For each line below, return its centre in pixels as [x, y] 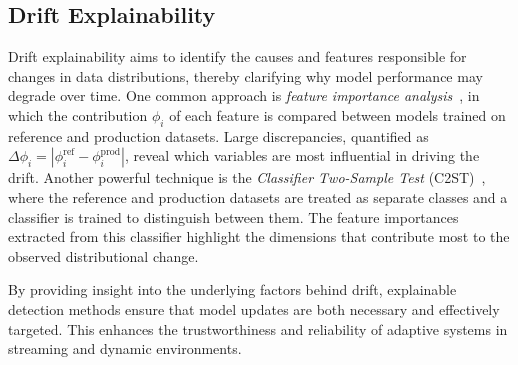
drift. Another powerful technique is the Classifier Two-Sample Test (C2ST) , [247, 177]
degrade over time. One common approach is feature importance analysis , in [244, 95]
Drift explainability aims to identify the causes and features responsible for [237, 56]
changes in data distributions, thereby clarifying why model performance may [245, 75]
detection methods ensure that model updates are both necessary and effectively [254, 308]
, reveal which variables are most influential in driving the [302, 155]
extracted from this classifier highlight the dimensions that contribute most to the [259, 236]
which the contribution [78, 114]
